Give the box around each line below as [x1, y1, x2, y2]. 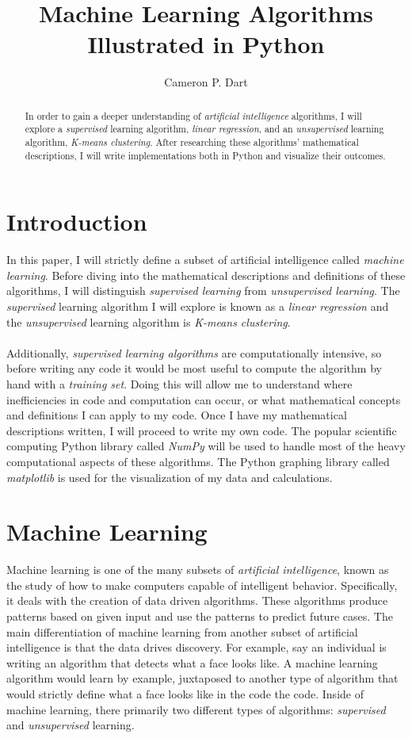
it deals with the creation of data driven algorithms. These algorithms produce [6, 592, 388, 609]
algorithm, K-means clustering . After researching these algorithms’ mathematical [25, 136, 359, 149]
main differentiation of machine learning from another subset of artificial [6, 623, 358, 640]
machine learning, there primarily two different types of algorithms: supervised [6, 701, 386, 717]
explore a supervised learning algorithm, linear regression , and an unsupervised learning [25, 122, 384, 136]
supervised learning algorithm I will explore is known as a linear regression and [6, 298, 389, 315]
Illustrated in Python [87, 28, 325, 60]
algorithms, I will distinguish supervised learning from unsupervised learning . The [6, 282, 400, 299]
